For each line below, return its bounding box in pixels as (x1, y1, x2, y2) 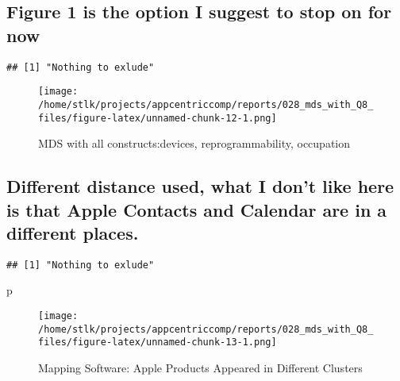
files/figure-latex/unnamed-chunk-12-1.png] (38, 112, 277, 124)
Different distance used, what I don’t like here (6, 174, 394, 198)
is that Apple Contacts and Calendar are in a (6, 197, 387, 221)
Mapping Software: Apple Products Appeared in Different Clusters (38, 360, 363, 376)
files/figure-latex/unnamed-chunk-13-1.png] (38, 337, 277, 348)
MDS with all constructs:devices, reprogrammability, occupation (38, 135, 351, 152)
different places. (6, 220, 139, 244)
